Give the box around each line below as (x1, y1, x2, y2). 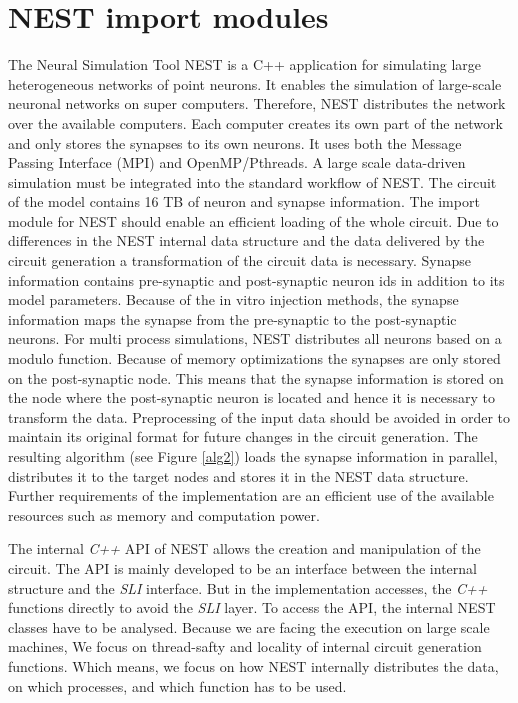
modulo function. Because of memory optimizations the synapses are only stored (8, 348, 501, 369)
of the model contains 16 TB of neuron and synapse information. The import (8, 191, 480, 212)
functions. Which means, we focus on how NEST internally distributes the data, (8, 655, 499, 676)
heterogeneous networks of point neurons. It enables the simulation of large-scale (8, 73, 502, 94)
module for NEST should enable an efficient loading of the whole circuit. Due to (8, 210, 499, 231)
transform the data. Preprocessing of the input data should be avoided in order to (8, 406, 511, 427)
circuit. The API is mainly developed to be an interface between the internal (8, 557, 477, 578)
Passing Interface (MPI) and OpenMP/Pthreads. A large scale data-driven (8, 152, 466, 173)
